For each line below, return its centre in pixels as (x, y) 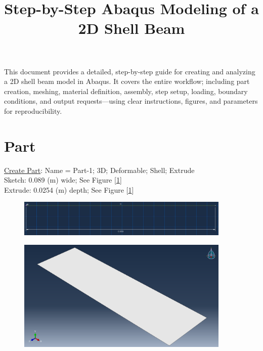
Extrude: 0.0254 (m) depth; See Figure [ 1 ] (69, 189)
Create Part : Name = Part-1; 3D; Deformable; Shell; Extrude (99, 170)
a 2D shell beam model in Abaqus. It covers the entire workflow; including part (127, 81)
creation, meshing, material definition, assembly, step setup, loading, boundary (126, 91)
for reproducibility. (33, 111)
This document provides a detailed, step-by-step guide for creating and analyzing (130, 71)
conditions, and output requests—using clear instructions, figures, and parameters (131, 101)
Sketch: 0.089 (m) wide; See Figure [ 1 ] (63, 180)
